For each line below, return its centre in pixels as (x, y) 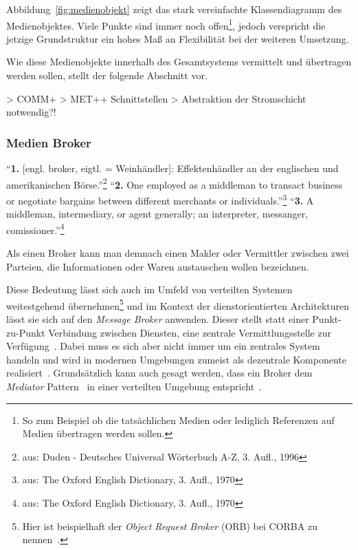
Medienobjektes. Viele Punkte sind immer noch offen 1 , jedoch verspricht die (166, 24)
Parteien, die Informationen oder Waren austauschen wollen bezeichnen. (158, 266)
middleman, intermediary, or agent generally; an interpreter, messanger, (157, 214)
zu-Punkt (26, 332)
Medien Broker (49, 142)
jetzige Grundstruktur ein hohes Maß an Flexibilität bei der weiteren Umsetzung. (178, 38)
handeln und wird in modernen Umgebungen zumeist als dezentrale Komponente (176, 359)
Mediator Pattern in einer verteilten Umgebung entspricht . (134, 386)
